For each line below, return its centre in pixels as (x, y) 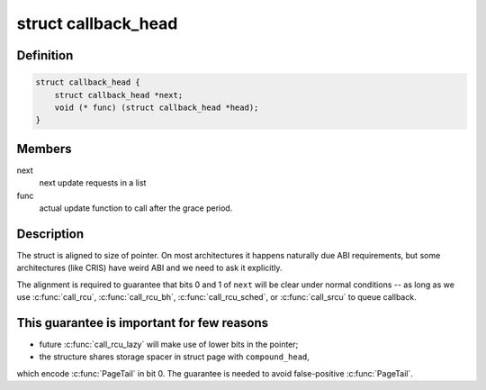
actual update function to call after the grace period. (136, 208)
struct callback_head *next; (119, 95)
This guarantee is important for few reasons (143, 323)
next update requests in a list (93, 183)
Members (44, 149)
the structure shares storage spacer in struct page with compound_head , (175, 357)
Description (50, 234)
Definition (45, 55)
